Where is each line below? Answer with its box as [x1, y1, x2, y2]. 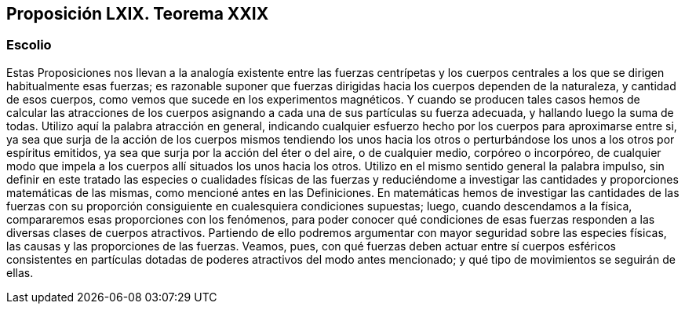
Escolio [6, 37, 52, 53]
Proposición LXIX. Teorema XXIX [6, 4, 269, 24]
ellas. [6, 265, 34, 279]
